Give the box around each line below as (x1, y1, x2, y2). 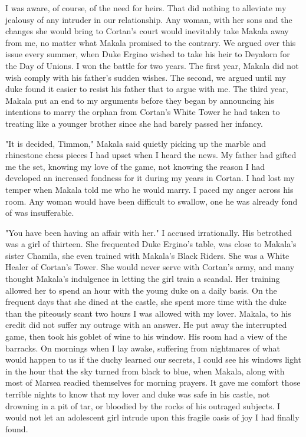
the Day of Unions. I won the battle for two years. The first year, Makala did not (5, 59, 299, 71)
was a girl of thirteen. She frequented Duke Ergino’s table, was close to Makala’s (5, 238, 297, 250)
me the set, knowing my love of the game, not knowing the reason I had (5, 160, 265, 172)
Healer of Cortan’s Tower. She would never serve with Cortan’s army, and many (5, 261, 295, 273)
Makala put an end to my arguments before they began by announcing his (5, 94, 274, 106)
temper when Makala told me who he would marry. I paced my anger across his (5, 183, 294, 195)
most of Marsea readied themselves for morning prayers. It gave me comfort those (5, 376, 301, 389)
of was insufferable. (5, 206, 74, 219)
